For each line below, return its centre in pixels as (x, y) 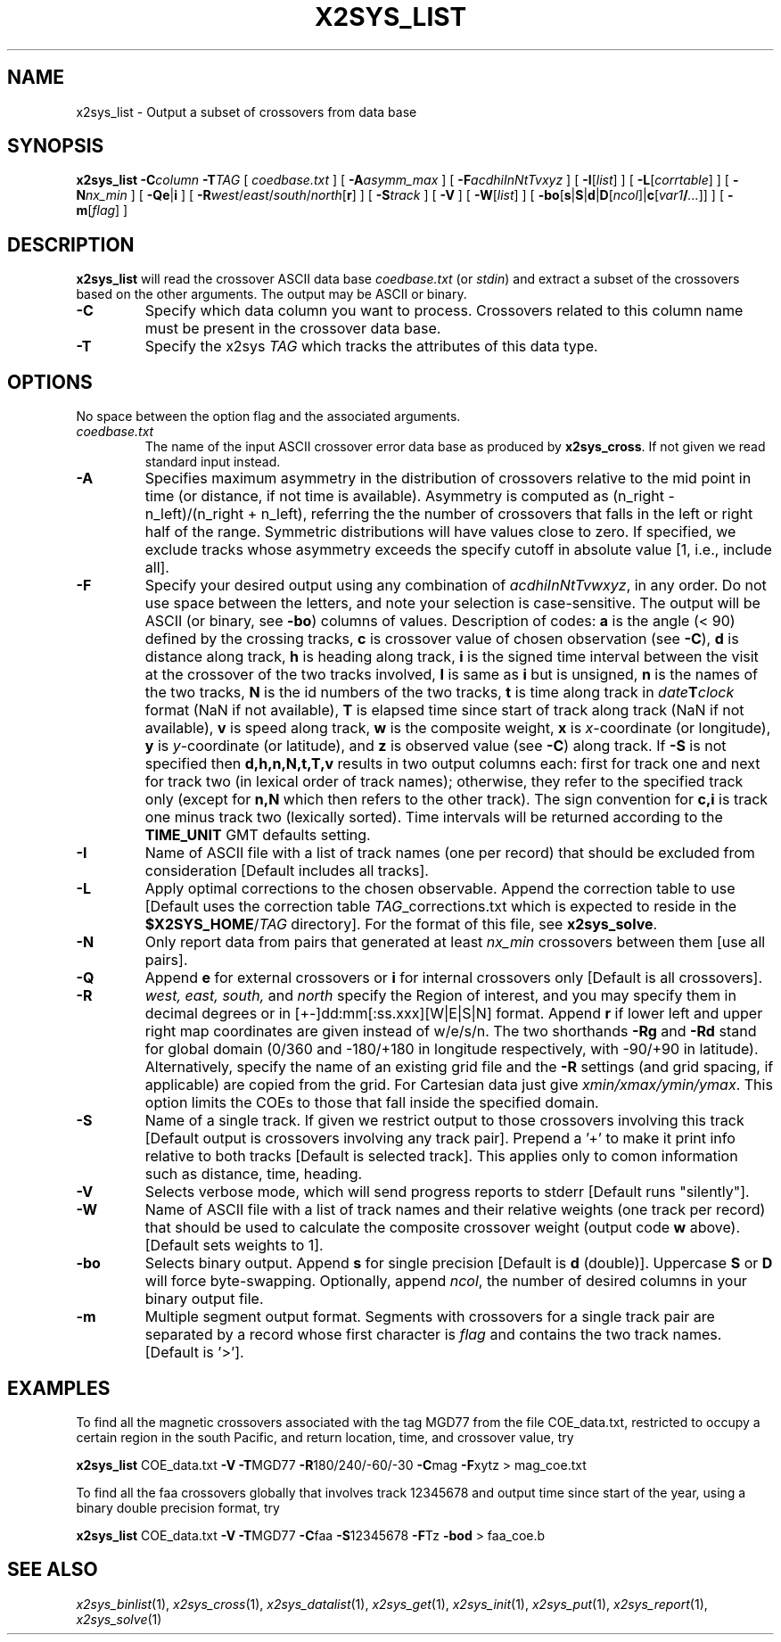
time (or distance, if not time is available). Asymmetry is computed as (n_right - (410, 496)
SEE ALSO (53, 1570)
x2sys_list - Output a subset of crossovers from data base (247, 111)
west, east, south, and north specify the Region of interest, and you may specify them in (440, 996)
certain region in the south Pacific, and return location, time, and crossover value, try (325, 1437)
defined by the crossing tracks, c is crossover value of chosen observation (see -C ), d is (442, 639)
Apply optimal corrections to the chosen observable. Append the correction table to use (440, 889)
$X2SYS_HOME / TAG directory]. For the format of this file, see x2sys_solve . (401, 924)
